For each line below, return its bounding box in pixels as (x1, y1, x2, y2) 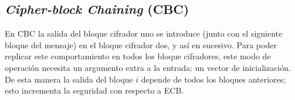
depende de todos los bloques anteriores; (141, 73, 286, 85)
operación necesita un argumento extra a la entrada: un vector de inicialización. (5, 61, 291, 73)
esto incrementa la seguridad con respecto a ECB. (5, 84, 184, 97)
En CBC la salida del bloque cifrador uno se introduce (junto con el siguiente (5, 27, 283, 40)
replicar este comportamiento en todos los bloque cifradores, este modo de (5, 50, 271, 62)
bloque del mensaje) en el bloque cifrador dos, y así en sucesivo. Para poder (5, 38, 277, 51)
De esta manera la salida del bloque (5, 73, 133, 85)
